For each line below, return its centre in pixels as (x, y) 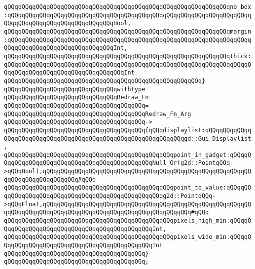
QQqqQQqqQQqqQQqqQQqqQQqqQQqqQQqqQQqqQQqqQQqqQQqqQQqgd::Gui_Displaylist (128, 138)
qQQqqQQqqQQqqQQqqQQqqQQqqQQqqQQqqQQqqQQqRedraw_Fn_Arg (98, 114)
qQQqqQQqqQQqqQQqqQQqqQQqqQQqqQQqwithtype (75, 89)
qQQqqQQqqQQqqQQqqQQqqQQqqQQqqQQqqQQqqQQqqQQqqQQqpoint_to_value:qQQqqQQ (128, 188)
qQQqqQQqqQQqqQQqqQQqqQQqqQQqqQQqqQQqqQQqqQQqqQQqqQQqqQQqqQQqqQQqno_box (128, 7)
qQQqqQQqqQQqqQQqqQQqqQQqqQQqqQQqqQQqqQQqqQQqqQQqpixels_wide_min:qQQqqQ (128, 237)
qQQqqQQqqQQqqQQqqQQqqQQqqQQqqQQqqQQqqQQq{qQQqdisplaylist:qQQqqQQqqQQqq (128, 130)
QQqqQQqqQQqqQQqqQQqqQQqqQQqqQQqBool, (68, 23)
